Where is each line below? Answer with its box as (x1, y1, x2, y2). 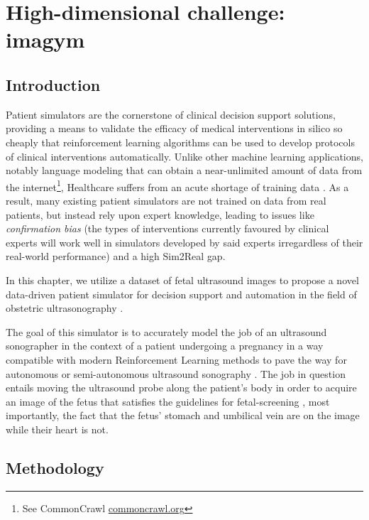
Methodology (6, 456, 104, 478)
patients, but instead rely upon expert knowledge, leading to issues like (6, 207, 314, 222)
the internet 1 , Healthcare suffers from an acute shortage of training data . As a (6, 177, 349, 194)
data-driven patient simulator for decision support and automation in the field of (6, 286, 357, 301)
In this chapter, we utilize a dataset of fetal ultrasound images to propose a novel (6, 272, 359, 287)
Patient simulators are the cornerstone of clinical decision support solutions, (6, 107, 336, 121)
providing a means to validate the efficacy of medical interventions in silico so (6, 121, 343, 136)
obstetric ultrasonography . (6, 300, 123, 315)
